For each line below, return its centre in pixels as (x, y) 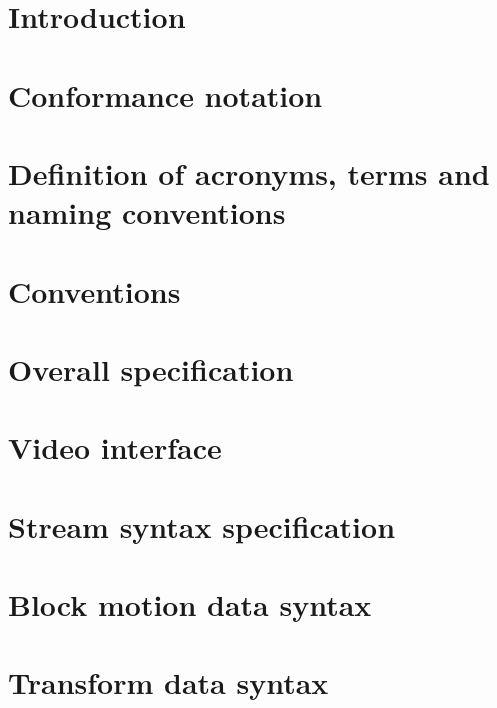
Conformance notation (165, 94)
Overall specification (151, 368)
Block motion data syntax (190, 604)
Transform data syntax (168, 682)
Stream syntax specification (202, 525)
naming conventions (147, 212)
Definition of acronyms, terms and (249, 172)
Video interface (115, 447)
